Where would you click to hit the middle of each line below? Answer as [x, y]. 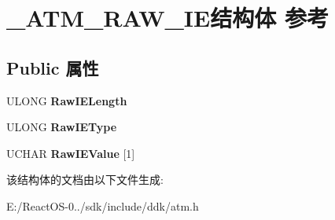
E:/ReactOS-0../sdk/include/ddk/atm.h [103, 205]
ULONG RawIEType [62, 127]
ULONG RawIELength [67, 100]
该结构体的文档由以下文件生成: [85, 180]
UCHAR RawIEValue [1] [71, 153]
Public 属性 [53, 67]
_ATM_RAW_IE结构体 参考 [167, 18]
